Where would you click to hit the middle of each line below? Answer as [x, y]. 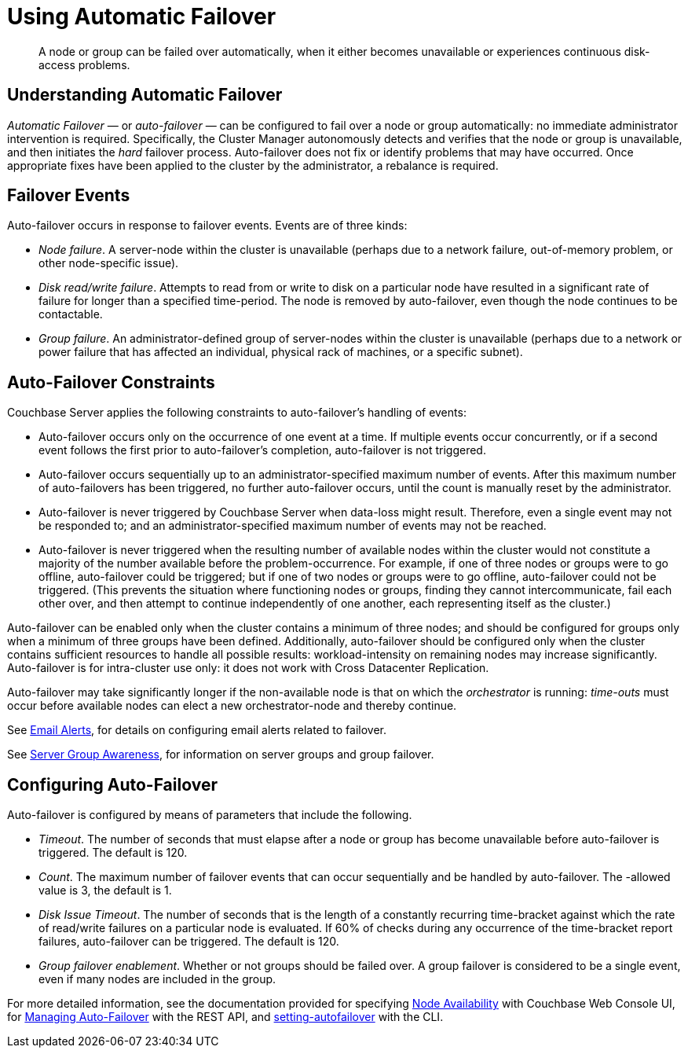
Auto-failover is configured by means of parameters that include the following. [210, 815]
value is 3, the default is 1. [105, 891]
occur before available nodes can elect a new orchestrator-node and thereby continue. [232, 706]
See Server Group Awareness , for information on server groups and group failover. [221, 755]
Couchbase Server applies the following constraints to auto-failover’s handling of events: [237, 413]
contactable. [71, 314]
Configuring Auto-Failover [112, 784]
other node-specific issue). [109, 263]
